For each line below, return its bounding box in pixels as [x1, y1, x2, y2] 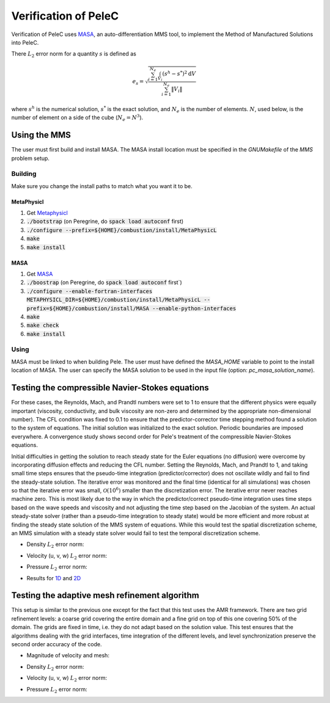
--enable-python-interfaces [152, 305, 237, 311]
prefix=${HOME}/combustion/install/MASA [26, 305, 150, 311]
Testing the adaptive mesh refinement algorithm [11, 590, 200, 601]
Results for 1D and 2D [26, 574, 81, 581]
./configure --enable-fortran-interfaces [26, 288, 153, 294]
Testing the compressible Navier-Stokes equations [11, 382, 209, 393]
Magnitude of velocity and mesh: [26, 652, 110, 659]
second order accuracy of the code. [11, 641, 102, 648]
